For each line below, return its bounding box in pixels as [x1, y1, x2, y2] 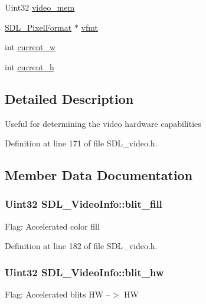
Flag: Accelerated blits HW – [5, 288, 110, 300]
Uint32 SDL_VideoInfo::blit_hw [5, 264, 164, 279]
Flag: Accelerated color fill [5, 220, 100, 232]
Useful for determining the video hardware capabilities [5, 117, 201, 129]
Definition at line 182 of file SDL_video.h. [5, 240, 158, 252]
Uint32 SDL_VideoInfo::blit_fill [5, 197, 162, 211]
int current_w [5, 41, 56, 53]
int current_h [5, 60, 54, 73]
